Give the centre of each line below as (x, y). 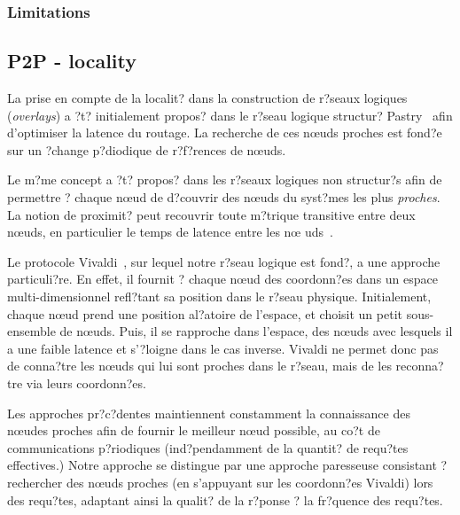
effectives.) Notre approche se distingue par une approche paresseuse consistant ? (227, 465)
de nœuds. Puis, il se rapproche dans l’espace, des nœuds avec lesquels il (256, 331)
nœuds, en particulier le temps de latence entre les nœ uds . (170, 232)
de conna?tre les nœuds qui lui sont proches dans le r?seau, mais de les (199, 366)
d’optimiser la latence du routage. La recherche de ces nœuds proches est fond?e (225, 133)
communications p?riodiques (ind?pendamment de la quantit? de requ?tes (208, 447)
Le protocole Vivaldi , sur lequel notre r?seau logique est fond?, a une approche (224, 261)
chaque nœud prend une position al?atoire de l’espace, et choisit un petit (205, 313)
